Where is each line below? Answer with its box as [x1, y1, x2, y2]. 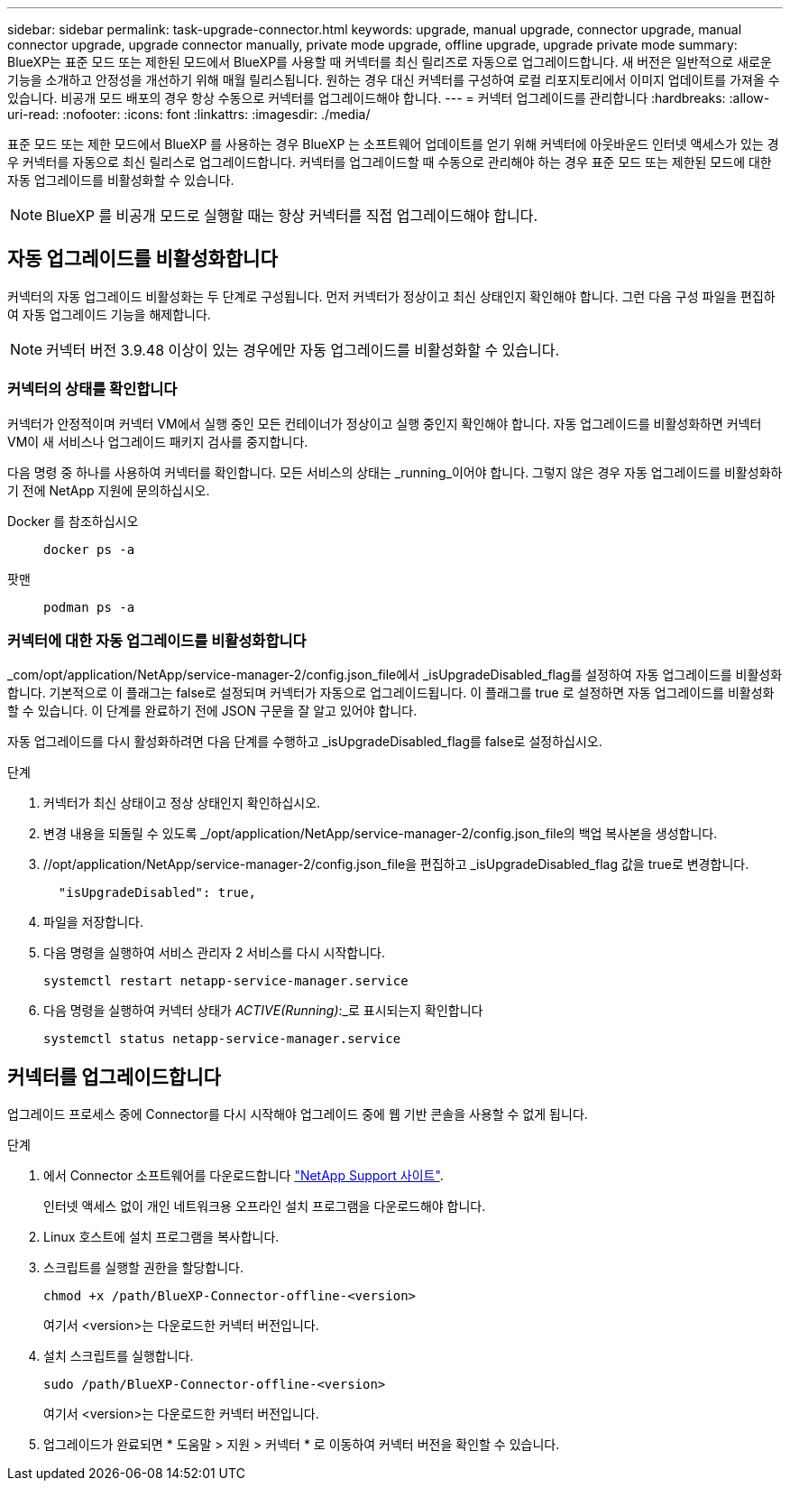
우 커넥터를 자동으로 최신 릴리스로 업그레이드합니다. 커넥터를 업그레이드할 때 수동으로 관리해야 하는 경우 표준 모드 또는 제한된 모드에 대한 [7, 154, 772, 170]
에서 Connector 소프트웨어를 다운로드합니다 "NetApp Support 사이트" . [43, 1168, 444, 1184]
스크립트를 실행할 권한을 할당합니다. [43, 1260, 243, 1276]
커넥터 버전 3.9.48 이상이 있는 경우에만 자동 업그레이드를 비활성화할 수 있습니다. [46, 340, 560, 359]
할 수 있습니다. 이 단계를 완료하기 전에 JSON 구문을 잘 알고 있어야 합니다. [7, 703, 418, 719]
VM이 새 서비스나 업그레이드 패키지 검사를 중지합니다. [7, 433, 308, 449]
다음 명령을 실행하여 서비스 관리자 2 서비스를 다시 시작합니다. [43, 945, 385, 961]
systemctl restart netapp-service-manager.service [43, 974, 409, 989]
